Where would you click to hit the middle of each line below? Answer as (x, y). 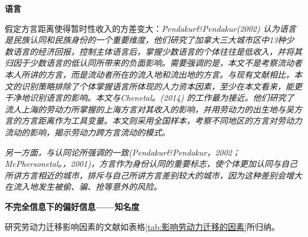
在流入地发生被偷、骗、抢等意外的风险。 (83, 187)
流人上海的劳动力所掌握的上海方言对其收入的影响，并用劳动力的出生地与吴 (149, 109)
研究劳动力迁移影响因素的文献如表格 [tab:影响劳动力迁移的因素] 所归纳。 (142, 226)
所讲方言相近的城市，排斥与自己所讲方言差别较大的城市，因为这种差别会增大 (153, 175)
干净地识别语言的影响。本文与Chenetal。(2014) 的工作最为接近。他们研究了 (150, 98)
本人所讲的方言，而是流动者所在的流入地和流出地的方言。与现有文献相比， (149, 74)
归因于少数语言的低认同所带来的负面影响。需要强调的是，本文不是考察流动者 (153, 63)
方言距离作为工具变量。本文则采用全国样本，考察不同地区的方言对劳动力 (161, 121)
